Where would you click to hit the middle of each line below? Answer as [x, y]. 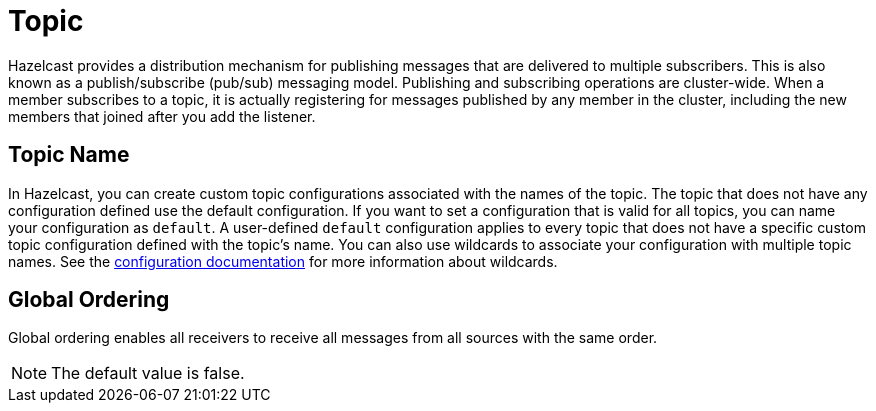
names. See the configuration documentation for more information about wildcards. [283, 261]
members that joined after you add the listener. [162, 116]
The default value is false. [148, 373]
